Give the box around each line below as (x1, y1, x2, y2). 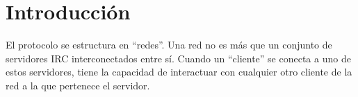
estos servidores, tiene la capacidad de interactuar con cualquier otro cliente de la (6, 64, 352, 79)
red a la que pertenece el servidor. (6, 78, 150, 92)
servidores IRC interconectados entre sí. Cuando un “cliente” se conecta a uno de (6, 51, 351, 65)
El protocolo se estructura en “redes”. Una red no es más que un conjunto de (6, 37, 332, 52)
